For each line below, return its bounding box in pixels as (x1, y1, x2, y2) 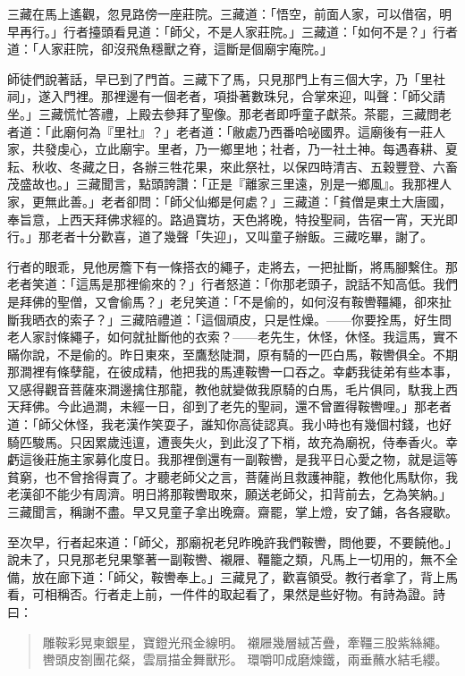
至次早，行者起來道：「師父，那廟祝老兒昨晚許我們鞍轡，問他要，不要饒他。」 (7, 532, 458, 551)
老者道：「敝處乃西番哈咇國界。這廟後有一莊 (175, 122, 433, 140)
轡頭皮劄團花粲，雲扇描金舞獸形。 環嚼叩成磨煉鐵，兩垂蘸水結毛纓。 (42, 650, 448, 669)
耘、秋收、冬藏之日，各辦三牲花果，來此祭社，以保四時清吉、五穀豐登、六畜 (7, 156, 458, 175)
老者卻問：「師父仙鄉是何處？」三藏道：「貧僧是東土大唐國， (100, 191, 452, 210)
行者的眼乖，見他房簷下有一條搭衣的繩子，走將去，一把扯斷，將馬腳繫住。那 (7, 257, 458, 275)
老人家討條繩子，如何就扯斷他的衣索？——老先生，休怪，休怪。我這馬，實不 (7, 327, 458, 346)
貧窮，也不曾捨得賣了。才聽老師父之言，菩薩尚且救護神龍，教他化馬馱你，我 (7, 467, 458, 486)
